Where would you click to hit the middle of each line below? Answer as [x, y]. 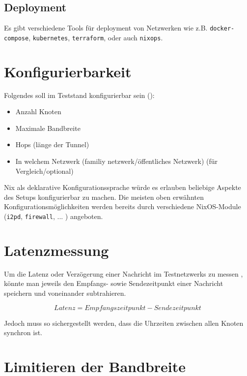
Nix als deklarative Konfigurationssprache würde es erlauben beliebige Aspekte [123, 187]
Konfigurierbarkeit [68, 71]
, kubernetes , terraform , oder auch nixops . [96, 37]
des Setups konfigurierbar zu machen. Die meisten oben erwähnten [104, 197]
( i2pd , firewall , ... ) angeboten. [54, 216]
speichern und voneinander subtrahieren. [65, 293]
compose [16, 38]
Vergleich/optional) [44, 171]
